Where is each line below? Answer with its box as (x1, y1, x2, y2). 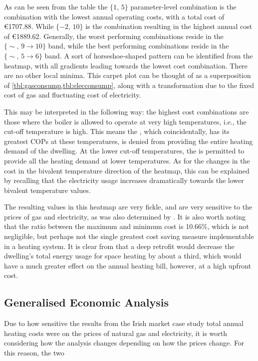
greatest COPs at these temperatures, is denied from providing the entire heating (4, 135, 253, 146)
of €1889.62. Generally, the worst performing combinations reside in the (4, 30, 224, 41)
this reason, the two (4, 347, 64, 358)
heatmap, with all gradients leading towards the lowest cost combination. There (4, 60, 248, 70)
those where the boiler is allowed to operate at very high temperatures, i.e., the (4, 116, 247, 126)
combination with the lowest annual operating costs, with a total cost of (4, 11, 225, 21)
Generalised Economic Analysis (4, 294, 169, 310)
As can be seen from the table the (4, 1, 108, 11)
